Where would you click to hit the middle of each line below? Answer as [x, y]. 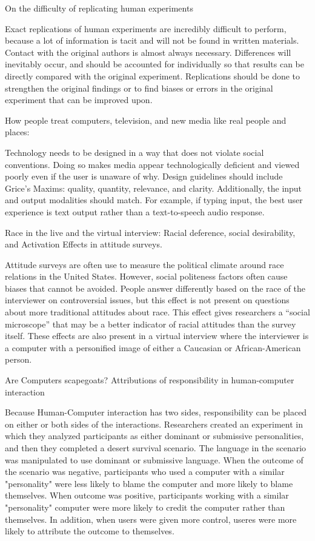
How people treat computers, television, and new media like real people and [146, 120]
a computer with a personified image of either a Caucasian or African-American [153, 347]
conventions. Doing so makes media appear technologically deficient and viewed [152, 164]
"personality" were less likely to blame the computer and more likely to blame [149, 483]
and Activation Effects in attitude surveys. [84, 244]
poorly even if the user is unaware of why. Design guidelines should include [144, 176]
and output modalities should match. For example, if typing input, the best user [154, 200]
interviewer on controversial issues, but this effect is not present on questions [147, 300]
